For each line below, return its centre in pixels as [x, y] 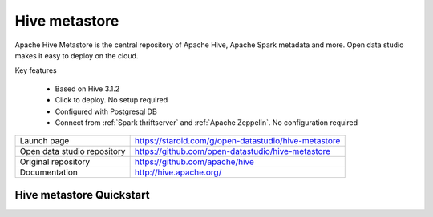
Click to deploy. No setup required [111, 100]
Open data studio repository [73, 151]
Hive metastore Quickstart [82, 195]
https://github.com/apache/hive [194, 162]
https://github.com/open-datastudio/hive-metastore [233, 151]
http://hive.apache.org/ [178, 172]
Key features [36, 70]
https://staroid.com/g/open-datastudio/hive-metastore [237, 141]
